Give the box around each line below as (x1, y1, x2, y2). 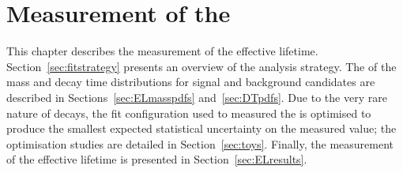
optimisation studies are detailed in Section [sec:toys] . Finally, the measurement (6, 135, 394, 152)
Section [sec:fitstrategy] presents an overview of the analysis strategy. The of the (6, 58, 397, 74)
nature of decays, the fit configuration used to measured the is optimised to (6, 104, 371, 121)
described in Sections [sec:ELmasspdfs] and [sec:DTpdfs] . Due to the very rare (6, 88, 387, 105)
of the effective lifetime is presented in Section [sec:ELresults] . (6, 151, 307, 167)
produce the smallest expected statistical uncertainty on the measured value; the (6, 120, 397, 137)
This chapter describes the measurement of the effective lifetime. (6, 43, 318, 59)
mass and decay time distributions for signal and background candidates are (6, 73, 375, 90)
